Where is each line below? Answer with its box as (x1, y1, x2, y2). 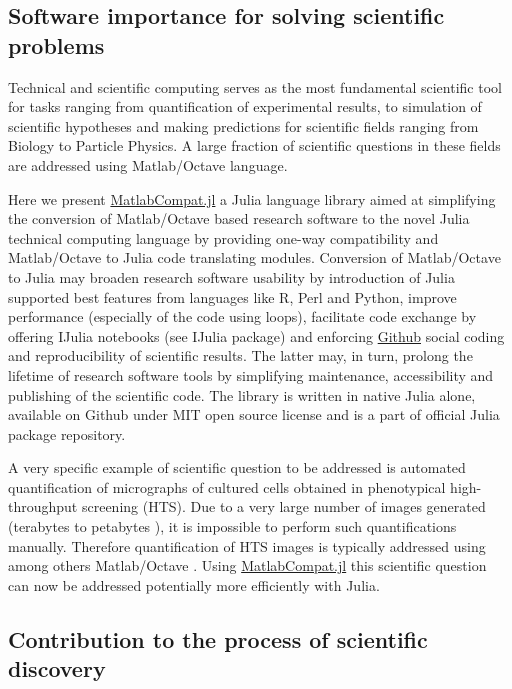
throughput (8, 496, 78, 517)
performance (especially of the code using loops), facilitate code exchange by (8, 306, 477, 327)
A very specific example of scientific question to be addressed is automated (8, 457, 466, 478)
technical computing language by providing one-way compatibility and (8, 227, 439, 248)
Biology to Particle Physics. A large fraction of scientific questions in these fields (8, 135, 501, 156)
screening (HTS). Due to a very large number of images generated (81, 496, 486, 517)
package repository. (8, 423, 126, 444)
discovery (8, 653, 106, 684)
